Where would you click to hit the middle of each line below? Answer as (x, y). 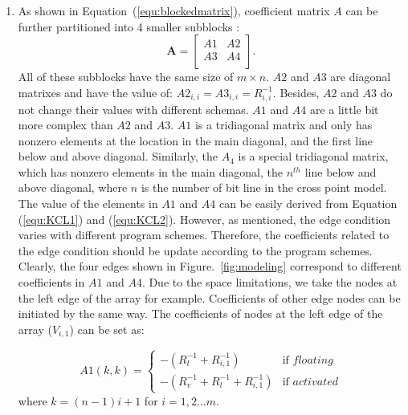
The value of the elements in (88, 203)
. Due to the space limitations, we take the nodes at (269, 282)
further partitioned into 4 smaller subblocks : (129, 26)
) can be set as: (107, 329)
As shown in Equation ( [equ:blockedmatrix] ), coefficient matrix (174, 10)
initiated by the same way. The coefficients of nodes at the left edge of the (200, 313)
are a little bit (344, 109)
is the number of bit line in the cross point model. (264, 187)
